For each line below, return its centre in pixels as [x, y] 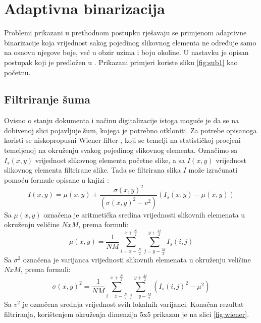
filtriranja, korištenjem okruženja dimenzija [71, 314]
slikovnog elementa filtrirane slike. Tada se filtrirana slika [93, 170]
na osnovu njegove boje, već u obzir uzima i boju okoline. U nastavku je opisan [126, 52]
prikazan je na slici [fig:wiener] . [201, 314]
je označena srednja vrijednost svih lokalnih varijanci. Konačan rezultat [133, 304]
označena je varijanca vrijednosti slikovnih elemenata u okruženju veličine [137, 259]
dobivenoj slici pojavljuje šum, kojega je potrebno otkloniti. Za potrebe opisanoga [130, 130]
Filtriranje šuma [47, 99]
